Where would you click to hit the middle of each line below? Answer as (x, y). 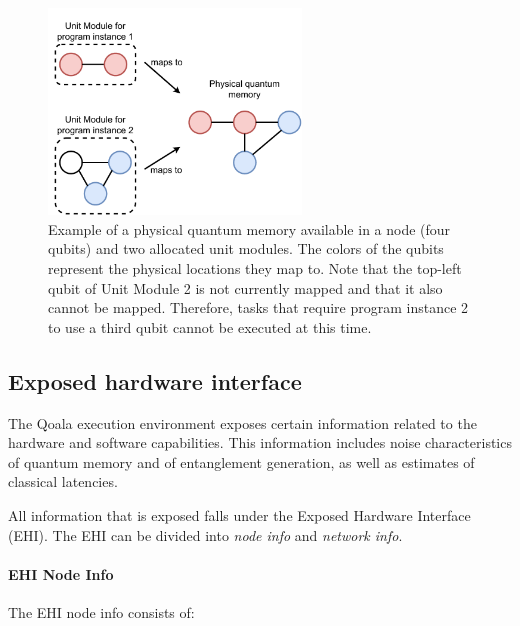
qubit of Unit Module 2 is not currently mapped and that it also (245, 287)
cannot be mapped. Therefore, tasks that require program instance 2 (258, 307)
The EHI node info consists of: (101, 611)
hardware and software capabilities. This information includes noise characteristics (260, 442)
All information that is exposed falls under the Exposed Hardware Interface (239, 514)
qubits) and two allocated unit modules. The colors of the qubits (246, 248)
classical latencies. (63, 481)
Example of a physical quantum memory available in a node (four (249, 228)
